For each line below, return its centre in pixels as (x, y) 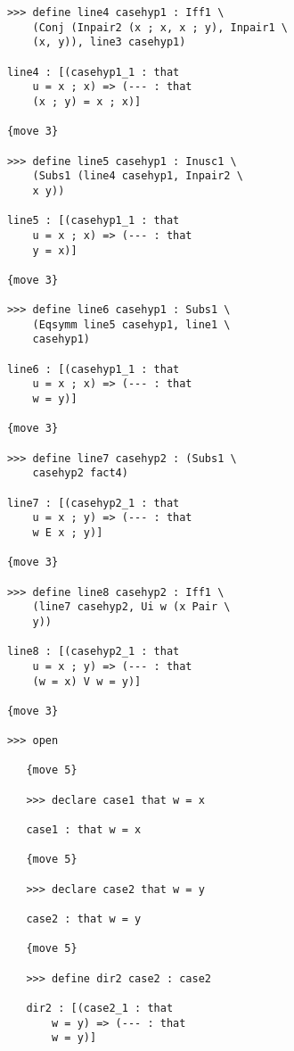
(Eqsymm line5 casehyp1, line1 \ (131, 324)
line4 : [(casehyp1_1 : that (93, 72)
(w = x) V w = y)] (87, 681)
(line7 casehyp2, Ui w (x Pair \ (131, 607)
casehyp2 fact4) (80, 473)
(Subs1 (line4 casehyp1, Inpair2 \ (138, 176)
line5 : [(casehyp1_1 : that (93, 221)
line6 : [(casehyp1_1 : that (93, 369)
